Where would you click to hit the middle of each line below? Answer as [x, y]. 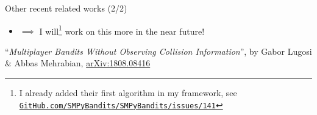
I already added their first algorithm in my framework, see [128, 93]
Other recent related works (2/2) [66, 8]
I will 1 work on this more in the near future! [122, 30]
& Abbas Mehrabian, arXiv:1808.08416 [78, 63]
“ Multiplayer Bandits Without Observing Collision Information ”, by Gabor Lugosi [158, 51]
